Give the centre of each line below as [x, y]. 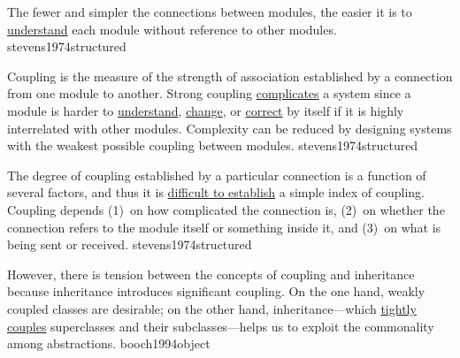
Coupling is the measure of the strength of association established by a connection [230, 76]
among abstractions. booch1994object [109, 343]
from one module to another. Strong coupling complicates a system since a [209, 93]
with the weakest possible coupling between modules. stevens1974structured [213, 145]
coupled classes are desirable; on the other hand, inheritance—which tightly [212, 308]
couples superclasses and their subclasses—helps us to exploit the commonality [221, 326]
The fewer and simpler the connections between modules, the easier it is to [210, 11]
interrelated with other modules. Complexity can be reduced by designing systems [230, 128]
